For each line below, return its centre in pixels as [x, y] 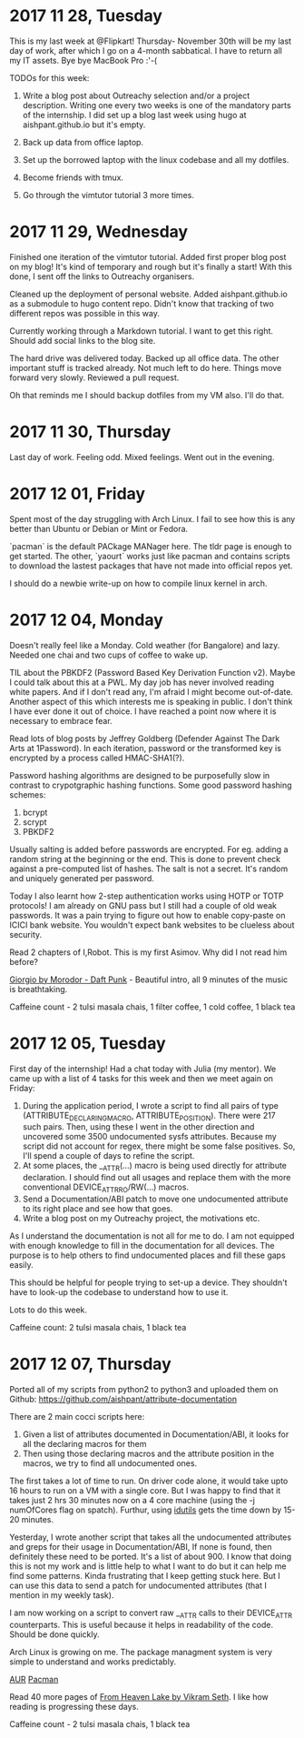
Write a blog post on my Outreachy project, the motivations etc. [141, 1219]
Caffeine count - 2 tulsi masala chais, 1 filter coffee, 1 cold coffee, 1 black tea [152, 1007]
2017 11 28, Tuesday [86, 16]
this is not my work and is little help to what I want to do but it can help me [148, 1566]
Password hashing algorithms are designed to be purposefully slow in [140, 775]
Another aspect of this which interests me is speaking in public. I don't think [151, 701]
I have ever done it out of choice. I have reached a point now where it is [143, 711]
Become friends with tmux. [73, 177]
